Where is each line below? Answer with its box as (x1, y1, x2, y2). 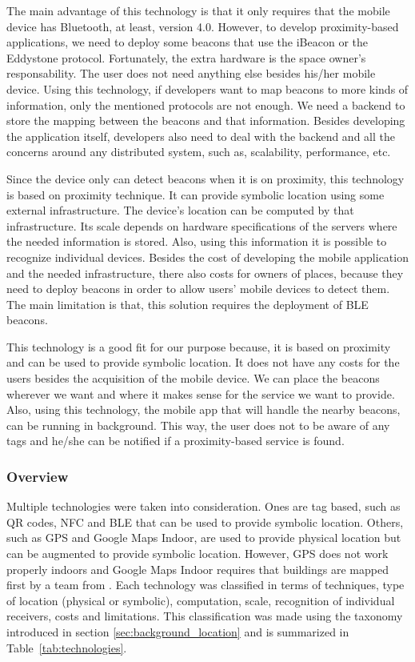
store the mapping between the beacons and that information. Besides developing (6, 112, 405, 129)
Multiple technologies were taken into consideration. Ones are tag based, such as (6, 498, 401, 515)
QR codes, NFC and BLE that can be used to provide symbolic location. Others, (6, 513, 404, 530)
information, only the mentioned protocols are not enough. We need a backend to (6, 96, 405, 113)
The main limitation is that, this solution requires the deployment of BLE (6, 295, 369, 312)
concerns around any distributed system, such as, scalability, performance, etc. (6, 143, 391, 160)
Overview (6, 466, 69, 486)
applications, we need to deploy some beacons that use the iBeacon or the (6, 34, 368, 50)
